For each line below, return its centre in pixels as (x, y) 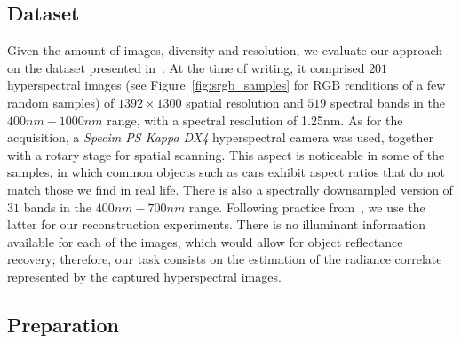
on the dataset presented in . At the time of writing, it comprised (186, 67)
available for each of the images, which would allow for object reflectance (205, 241)
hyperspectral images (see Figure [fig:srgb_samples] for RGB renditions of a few (227, 85)
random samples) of (61, 102)
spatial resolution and (245, 102)
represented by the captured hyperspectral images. (144, 276)
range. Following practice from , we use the (307, 207)
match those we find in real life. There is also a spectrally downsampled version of (230, 189)
